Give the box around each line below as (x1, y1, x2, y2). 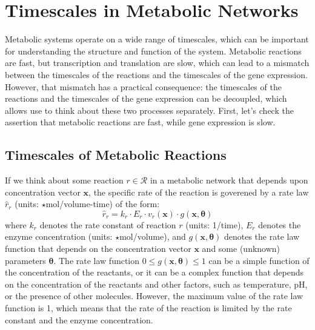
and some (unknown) (202, 242, 280, 255)
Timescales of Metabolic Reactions (5, 145, 227, 164)
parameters (5, 254, 46, 266)
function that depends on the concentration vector (5, 242, 191, 255)
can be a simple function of (208, 254, 310, 266)
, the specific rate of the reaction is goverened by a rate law (88, 185, 309, 198)
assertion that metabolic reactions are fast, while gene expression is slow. (5, 116, 276, 128)
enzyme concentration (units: (5, 230, 113, 243)
